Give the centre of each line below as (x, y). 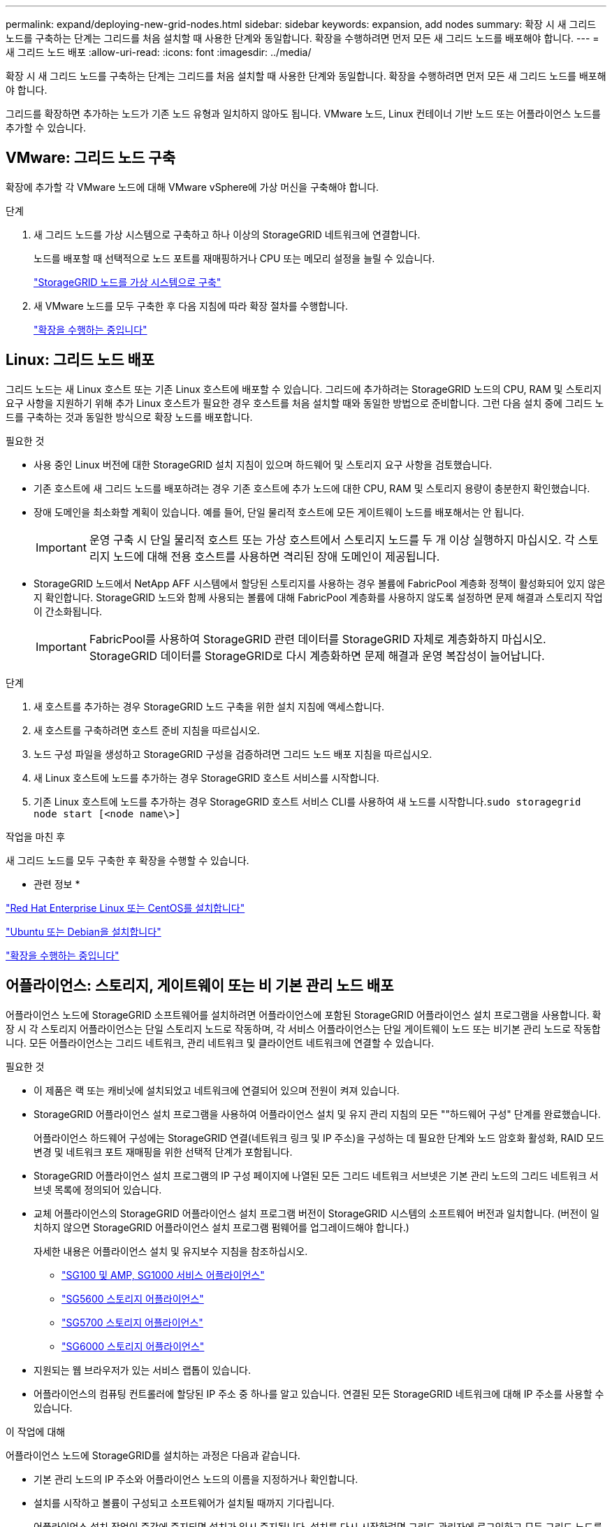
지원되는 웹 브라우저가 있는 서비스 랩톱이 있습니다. (143, 1370)
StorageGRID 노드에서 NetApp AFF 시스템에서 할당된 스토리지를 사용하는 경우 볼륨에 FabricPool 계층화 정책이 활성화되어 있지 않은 (320, 583)
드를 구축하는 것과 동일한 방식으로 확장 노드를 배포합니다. (129, 417)
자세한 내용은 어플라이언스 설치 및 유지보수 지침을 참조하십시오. (171, 1251)
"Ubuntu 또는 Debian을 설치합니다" (83, 931)
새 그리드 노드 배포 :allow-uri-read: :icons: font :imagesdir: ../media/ (159, 52)
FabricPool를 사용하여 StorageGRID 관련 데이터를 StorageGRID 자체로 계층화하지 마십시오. (318, 639)
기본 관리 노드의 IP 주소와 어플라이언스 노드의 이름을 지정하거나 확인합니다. (196, 1479)
